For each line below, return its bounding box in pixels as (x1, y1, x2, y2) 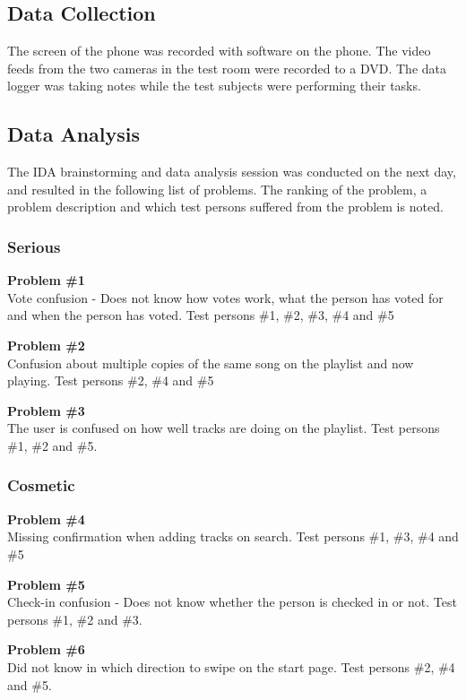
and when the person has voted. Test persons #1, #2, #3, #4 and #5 (7, 306, 394, 324)
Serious (7, 235, 61, 257)
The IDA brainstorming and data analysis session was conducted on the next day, (7, 162, 456, 181)
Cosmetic (7, 474, 75, 497)
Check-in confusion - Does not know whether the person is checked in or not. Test (7, 592, 457, 611)
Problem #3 (7, 401, 85, 419)
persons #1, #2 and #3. (7, 609, 142, 628)
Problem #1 (7, 271, 85, 290)
